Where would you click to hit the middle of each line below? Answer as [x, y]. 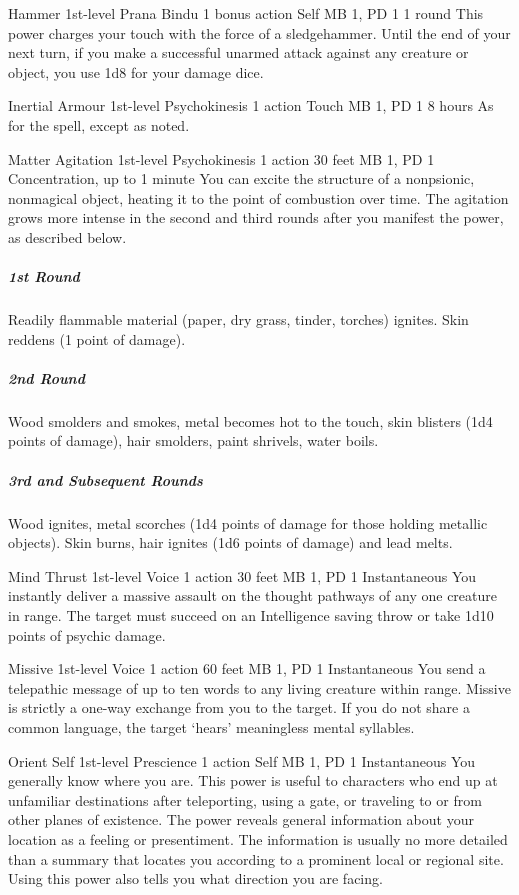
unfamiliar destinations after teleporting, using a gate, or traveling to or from [245, 799]
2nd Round [46, 377]
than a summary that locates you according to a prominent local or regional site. [256, 858]
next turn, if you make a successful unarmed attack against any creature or [238, 52]
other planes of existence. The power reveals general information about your [241, 819]
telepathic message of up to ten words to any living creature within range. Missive [259, 687]
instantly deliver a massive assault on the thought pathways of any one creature [253, 595]
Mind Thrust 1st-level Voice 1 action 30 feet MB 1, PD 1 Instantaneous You [242, 575]
